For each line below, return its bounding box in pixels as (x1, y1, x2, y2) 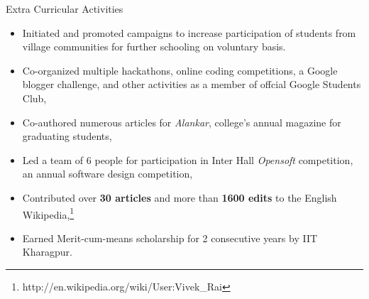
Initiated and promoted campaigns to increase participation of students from (22, 25, 356, 40)
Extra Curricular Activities (6, 1, 123, 16)
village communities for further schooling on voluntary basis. (22, 39, 286, 54)
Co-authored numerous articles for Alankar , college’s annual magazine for (22, 114, 341, 129)
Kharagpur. (22, 244, 72, 259)
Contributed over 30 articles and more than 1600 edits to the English (22, 190, 337, 205)
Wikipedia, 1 (22, 205, 75, 222)
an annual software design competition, (22, 166, 193, 181)
